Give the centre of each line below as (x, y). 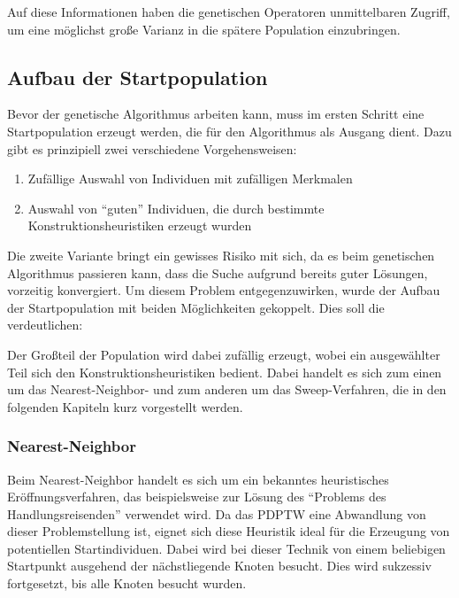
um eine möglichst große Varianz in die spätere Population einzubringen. (204, 29)
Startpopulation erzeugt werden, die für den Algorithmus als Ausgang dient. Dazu (229, 131)
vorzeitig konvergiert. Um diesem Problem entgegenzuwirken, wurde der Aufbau (224, 290)
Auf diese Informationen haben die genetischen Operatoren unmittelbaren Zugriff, (229, 12)
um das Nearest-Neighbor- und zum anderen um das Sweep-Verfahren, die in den (227, 389)
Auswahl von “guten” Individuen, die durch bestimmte (176, 208)
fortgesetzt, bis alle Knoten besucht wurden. (127, 583)
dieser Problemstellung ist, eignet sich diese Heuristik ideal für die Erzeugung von (229, 531)
